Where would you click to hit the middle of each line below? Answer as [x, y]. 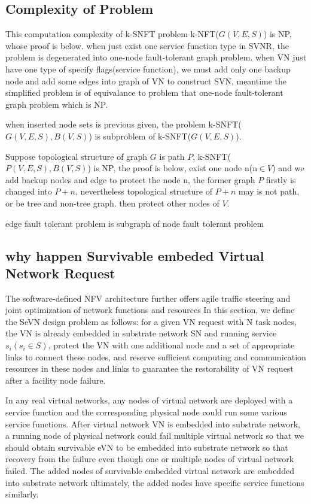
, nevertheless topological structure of [144, 191]
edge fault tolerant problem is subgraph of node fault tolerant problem [135, 223]
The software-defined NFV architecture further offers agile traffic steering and [148, 298]
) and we [288, 168]
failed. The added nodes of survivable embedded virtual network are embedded [150, 471]
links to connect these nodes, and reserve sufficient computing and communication [156, 356]
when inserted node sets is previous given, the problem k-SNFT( [124, 124]
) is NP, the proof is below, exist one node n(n [172, 168]
